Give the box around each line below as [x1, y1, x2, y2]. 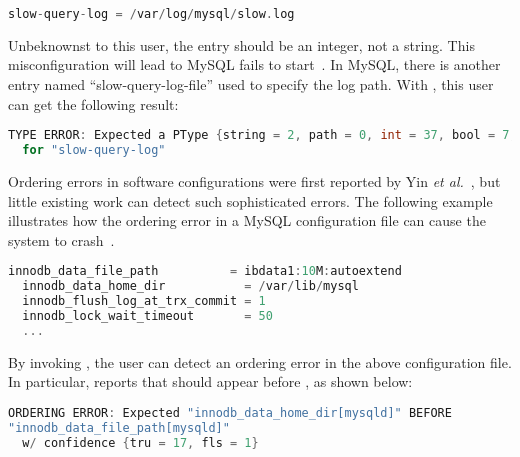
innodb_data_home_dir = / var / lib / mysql [22, 279, 359, 294]
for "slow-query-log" [22, 143, 166, 158]
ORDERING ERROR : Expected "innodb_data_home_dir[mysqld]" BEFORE [8, 405, 452, 420]
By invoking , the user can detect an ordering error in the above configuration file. [8, 351, 512, 372]
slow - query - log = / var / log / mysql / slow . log [8, 7, 295, 21]
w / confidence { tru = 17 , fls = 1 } [22, 435, 259, 450]
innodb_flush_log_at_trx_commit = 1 [22, 294, 266, 309]
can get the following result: [8, 93, 179, 114]
